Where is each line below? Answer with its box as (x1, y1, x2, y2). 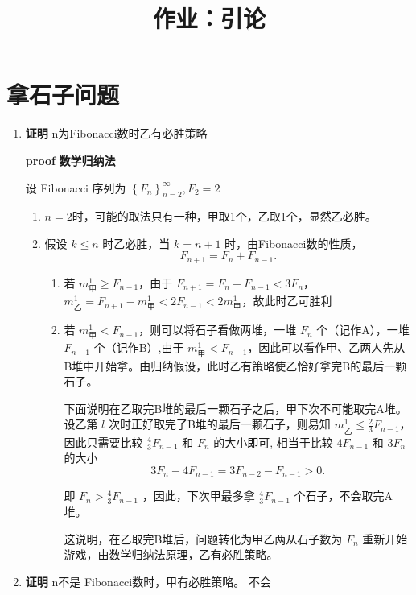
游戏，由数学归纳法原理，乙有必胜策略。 (64, 546, 278, 563)
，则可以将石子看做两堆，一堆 (138, 321, 297, 338)
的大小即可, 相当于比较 (213, 433, 333, 450)
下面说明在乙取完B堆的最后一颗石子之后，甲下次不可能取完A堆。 (64, 399, 407, 416)
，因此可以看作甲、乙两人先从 (247, 339, 406, 356)
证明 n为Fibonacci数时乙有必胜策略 (25, 125, 208, 142)
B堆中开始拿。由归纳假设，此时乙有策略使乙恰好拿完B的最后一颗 (64, 357, 407, 374)
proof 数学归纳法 (25, 151, 116, 168)
